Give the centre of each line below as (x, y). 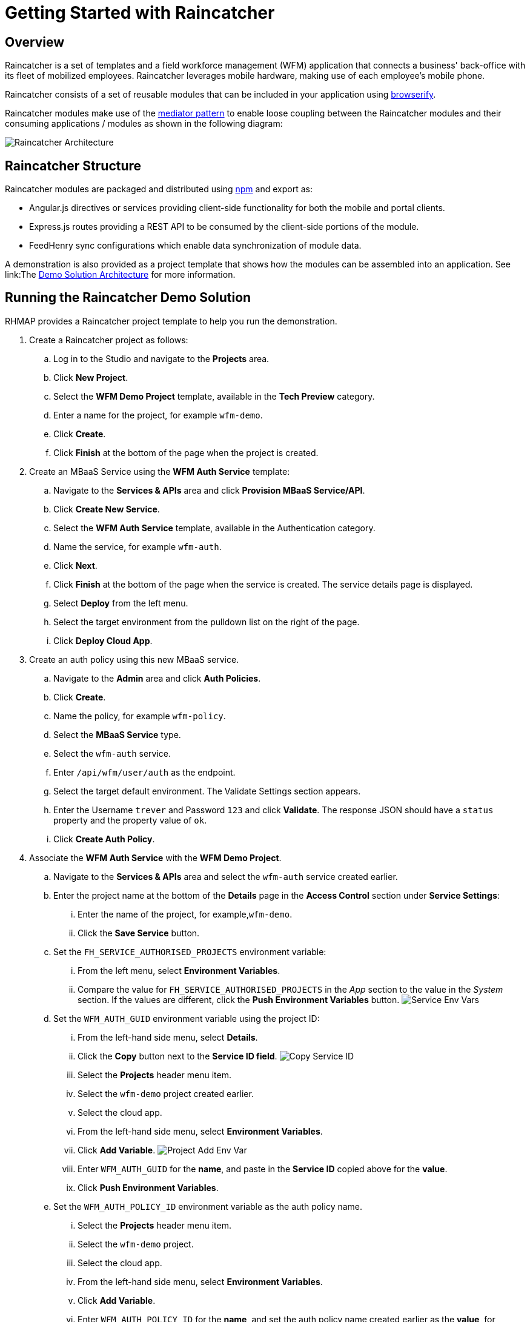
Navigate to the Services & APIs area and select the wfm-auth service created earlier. (226, 876)
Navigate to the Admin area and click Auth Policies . (157, 678)
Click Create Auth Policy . (104, 839)
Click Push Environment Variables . (148, 1187)
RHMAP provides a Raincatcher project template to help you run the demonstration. (171, 321)
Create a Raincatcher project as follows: (109, 340)
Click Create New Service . (107, 509)
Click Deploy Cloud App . (103, 640)
